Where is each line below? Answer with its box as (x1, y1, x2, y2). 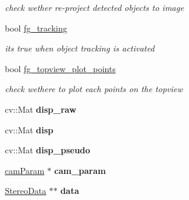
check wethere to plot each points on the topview (5, 82, 183, 95)
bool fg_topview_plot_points (5, 62, 116, 75)
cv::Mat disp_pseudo (5, 144, 90, 156)
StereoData (5, 184, 47, 197)
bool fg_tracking (5, 21, 67, 34)
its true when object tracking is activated (5, 42, 154, 55)
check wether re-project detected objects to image (5, 1, 184, 13)
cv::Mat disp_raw (5, 102, 76, 115)
